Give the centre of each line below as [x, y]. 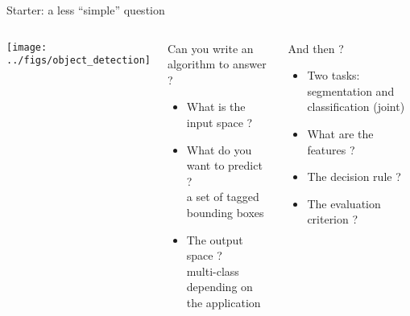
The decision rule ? [354, 176]
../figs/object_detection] [79, 61]
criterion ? [333, 219]
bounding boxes [225, 212]
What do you [219, 149]
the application [224, 302]
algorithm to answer [217, 64]
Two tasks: [333, 75]
